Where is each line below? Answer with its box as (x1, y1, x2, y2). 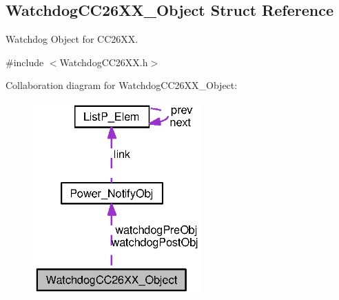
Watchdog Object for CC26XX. (6, 32, 138, 46)
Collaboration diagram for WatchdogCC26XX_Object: (6, 78, 238, 92)
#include (6, 54, 44, 69)
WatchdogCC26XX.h (59, 54, 148, 69)
